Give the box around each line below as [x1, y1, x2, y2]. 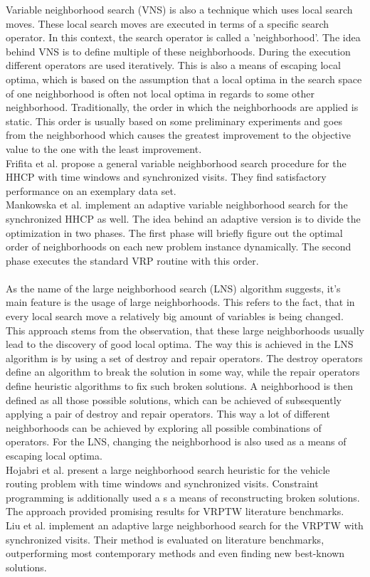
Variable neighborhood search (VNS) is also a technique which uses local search [6, 2, 353, 16]
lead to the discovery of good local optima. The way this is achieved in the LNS [6, 337, 354, 351]
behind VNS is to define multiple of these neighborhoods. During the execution [6, 43, 351, 58]
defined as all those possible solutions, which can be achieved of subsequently [6, 392, 342, 407]
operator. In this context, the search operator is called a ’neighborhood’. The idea [6, 30, 361, 45]
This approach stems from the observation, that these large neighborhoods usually [6, 322, 364, 337]
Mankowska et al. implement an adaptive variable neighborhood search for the [6, 197, 348, 212]
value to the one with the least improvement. [6, 141, 202, 156]
